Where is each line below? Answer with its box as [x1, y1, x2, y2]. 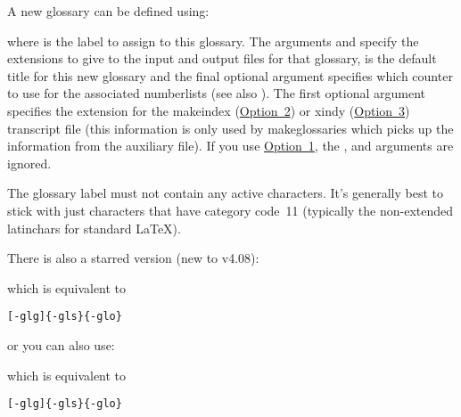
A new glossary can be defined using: [7, 2, 210, 20]
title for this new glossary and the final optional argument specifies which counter [7, 66, 453, 85]
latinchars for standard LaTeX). [7, 218, 181, 237]
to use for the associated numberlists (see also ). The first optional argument [7, 84, 425, 102]
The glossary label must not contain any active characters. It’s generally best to [7, 184, 444, 202]
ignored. [7, 153, 52, 172]
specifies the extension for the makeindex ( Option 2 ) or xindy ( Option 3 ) [7, 101, 410, 119]
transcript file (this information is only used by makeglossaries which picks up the [7, 119, 454, 137]
